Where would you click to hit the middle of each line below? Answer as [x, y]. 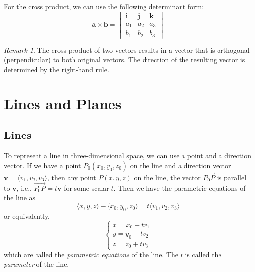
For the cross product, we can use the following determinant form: [104, 6]
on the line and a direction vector [181, 165]
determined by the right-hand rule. [56, 69]
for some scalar [86, 188]
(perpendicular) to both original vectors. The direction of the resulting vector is [125, 60]
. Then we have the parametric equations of [180, 188]
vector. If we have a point [43, 165]
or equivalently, [27, 215]
